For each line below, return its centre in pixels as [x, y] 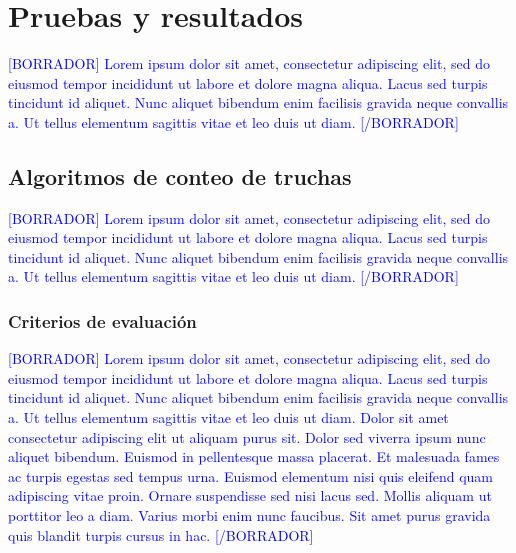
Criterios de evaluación [102, 321]
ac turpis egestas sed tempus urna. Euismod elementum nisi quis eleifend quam [251, 475]
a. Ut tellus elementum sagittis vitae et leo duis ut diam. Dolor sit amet [228, 417]
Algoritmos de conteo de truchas [180, 175]
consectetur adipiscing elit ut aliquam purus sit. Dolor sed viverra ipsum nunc [247, 436]
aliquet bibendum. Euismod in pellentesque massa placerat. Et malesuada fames [254, 456]
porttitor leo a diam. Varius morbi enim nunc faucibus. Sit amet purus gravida [249, 515]
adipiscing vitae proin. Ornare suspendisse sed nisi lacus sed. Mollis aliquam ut [250, 495]
